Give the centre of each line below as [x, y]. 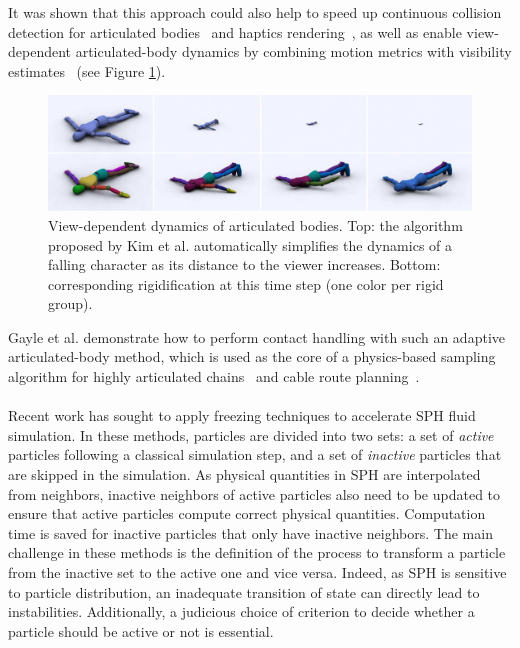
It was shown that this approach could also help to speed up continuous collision [255, 12]
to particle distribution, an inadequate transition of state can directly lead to [244, 591]
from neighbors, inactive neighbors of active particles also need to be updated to [254, 493]
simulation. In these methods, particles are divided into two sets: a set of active [251, 434]
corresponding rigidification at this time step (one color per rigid [246, 283]
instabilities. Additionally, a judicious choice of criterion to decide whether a [241, 611]
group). [70, 303]
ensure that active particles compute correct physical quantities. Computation [247, 513]
